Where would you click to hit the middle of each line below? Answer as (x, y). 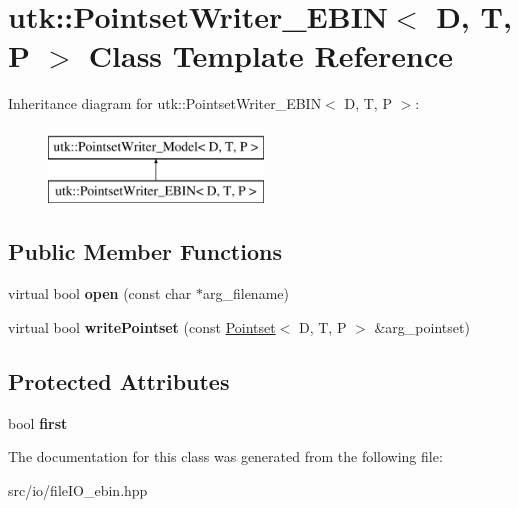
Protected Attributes (119, 380)
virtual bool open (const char (100, 293)
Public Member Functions (145, 251)
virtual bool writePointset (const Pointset (142, 326)
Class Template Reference (271, 55)
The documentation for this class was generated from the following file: (225, 456)
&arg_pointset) (422, 326)
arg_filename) (245, 293)
